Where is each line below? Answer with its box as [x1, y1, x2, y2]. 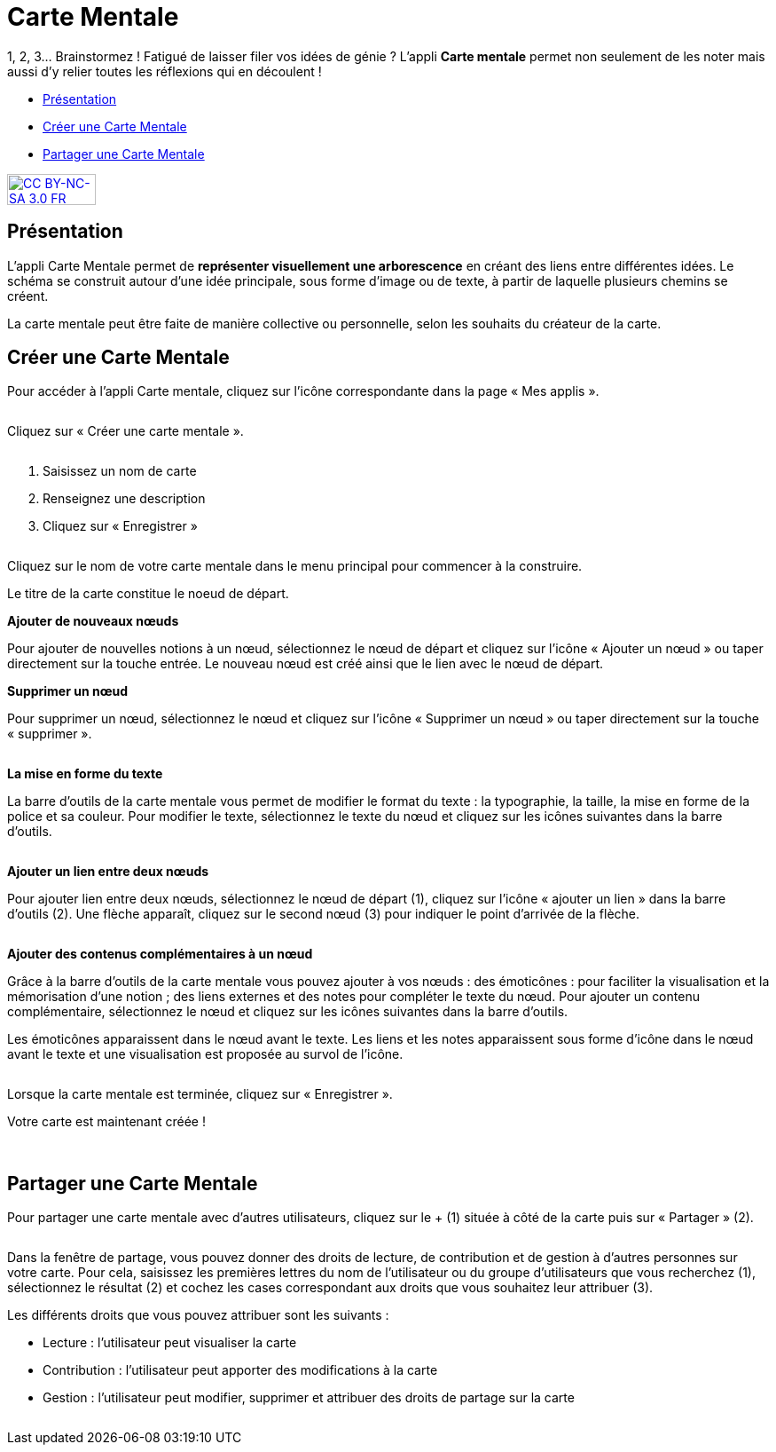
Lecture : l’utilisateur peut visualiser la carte [43, 1335, 297, 1351]
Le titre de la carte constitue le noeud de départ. [7, 586, 289, 602]
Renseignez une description [43, 491, 206, 507]
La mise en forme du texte [7, 766, 163, 782]
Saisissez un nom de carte [43, 463, 197, 479]
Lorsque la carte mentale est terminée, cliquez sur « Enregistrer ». [7, 1086, 393, 1102]
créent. [7, 288, 49, 304]
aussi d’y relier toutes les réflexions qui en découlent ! [7, 63, 322, 79]
